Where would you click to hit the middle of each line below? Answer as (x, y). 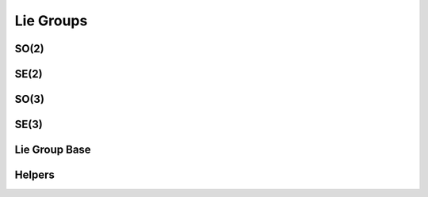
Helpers (34, 175)
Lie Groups (51, 21)
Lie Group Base (53, 150)
